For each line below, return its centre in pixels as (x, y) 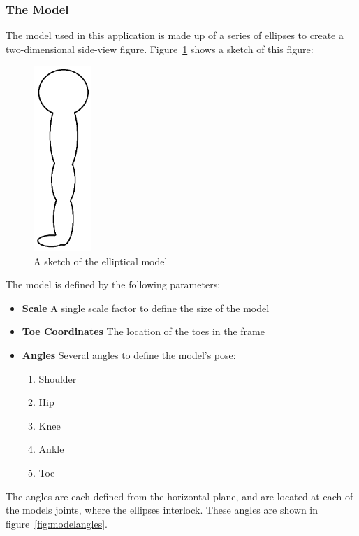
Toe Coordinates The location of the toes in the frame (143, 331)
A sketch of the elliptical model (101, 261)
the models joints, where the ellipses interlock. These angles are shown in (162, 510)
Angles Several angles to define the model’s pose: (129, 354)
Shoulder (58, 378)
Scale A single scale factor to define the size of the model (146, 308)
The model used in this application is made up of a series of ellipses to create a (175, 35)
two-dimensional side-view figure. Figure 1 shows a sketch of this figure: (160, 49)
